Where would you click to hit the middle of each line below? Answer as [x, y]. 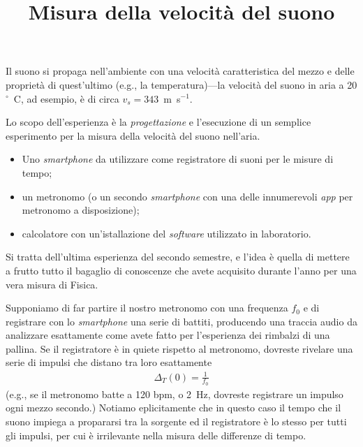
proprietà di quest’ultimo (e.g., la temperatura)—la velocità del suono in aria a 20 [181, 84]
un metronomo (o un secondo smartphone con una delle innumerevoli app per [187, 196]
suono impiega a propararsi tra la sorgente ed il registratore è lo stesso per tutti [176, 422]
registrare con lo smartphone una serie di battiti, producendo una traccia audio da [181, 321]
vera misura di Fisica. [52, 284]
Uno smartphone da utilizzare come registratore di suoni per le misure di [178, 159]
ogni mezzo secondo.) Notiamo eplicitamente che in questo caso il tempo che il [173, 408]
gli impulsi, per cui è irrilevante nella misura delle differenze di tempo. [156, 435]
